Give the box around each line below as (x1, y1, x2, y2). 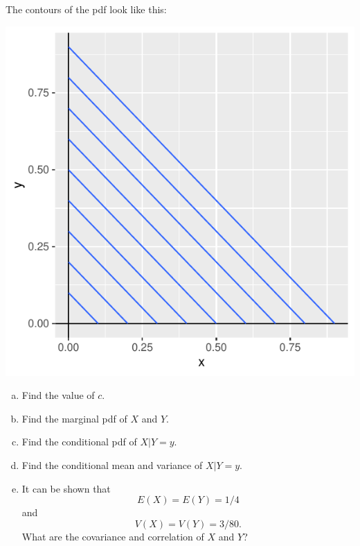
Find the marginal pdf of (21, 411, 127, 425)
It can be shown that (21, 481, 111, 495)
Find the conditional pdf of (21, 434, 137, 449)
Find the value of (21, 388, 95, 402)
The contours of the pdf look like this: (6, 2, 167, 16)
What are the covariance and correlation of (21, 529, 204, 543)
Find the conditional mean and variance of (21, 457, 203, 472)
